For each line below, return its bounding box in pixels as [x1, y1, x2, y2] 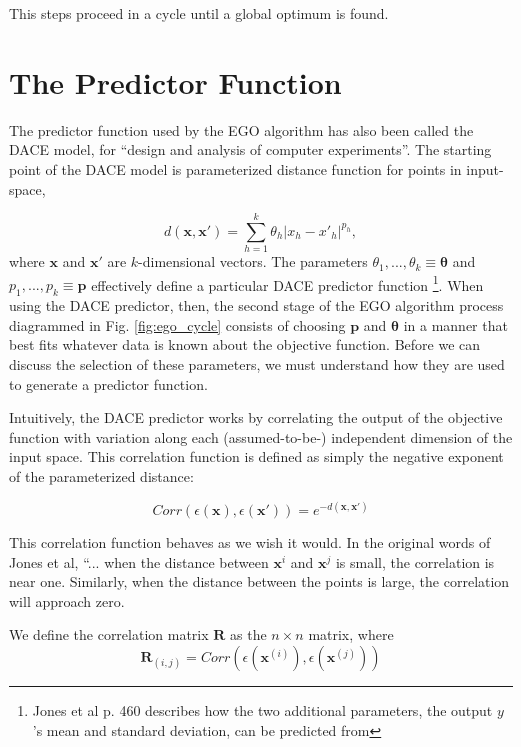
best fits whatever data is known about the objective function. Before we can [9, 334, 481, 355]
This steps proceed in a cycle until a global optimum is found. [9, 3, 389, 23]
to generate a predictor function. [9, 373, 208, 394]
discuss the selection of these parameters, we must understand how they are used [9, 354, 505, 375]
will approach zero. [9, 590, 125, 611]
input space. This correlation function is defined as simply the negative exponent [9, 446, 504, 467]
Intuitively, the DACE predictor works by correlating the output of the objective [9, 407, 503, 428]
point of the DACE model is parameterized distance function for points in [9, 158, 462, 179]
